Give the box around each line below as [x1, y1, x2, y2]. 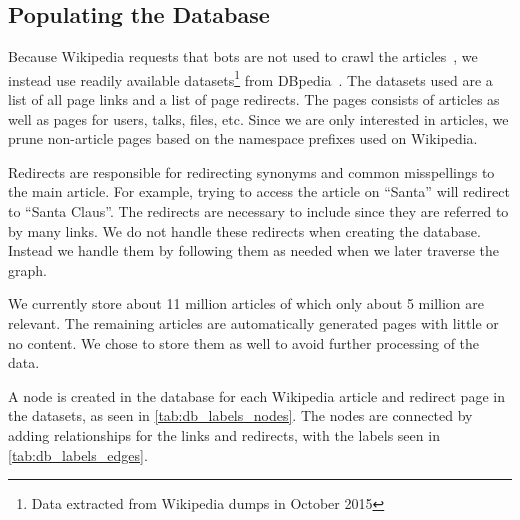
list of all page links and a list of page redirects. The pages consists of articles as [8, 89, 500, 110]
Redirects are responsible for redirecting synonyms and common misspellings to [8, 161, 495, 182]
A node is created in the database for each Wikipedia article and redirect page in [8, 385, 505, 406]
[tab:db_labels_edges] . [8, 444, 148, 465]
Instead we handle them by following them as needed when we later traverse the [8, 240, 500, 261]
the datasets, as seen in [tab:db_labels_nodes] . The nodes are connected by [8, 405, 473, 426]
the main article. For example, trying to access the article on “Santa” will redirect [8, 181, 510, 202]
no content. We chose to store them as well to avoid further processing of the [8, 332, 480, 353]
